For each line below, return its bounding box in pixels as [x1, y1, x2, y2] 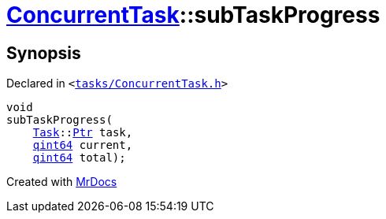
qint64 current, [32, 139, 133, 152]
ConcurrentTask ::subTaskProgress [6, 2, 380, 28]
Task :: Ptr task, [32, 126, 133, 139]
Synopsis [6, 43, 81, 63]
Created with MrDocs [6, 175, 117, 189]
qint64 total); [32, 151, 126, 165]
